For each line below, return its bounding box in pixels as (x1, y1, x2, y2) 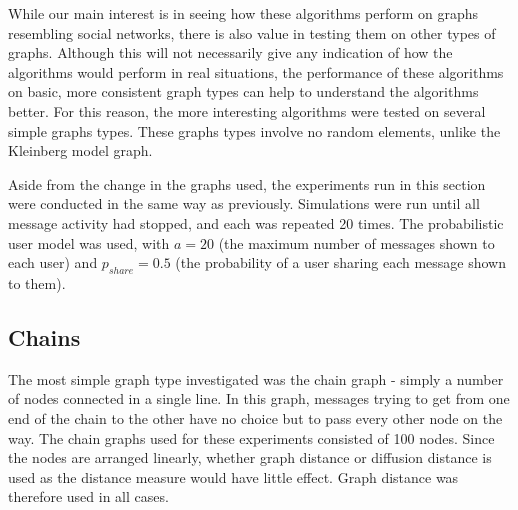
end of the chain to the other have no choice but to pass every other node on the (8, 407, 503, 428)
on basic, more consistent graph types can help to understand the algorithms (8, 81, 479, 102)
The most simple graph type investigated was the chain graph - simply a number (8, 368, 504, 389)
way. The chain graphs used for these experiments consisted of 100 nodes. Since (8, 427, 495, 448)
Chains (8, 321, 81, 352)
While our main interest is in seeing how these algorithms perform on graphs (8, 3, 479, 23)
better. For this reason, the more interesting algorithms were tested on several (8, 100, 486, 121)
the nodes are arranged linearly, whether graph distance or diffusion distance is (8, 447, 492, 468)
